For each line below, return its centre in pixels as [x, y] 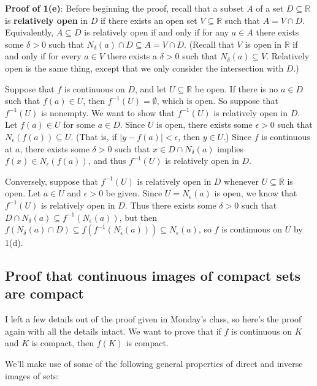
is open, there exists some [204, 124]
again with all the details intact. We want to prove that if [113, 331]
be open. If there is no [236, 88]
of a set [270, 8]
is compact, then [63, 343]
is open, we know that [256, 193]
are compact [45, 293]
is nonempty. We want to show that [108, 112]
